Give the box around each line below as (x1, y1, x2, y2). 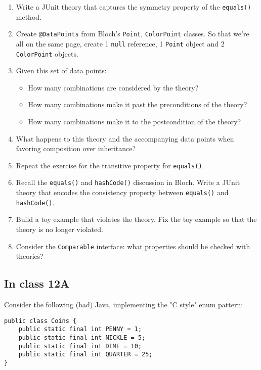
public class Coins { (4, 317, 77, 325)
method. (16, 11, 41, 22)
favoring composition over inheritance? (16, 143, 136, 154)
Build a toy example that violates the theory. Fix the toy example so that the (16, 214, 257, 224)
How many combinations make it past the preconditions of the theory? (28, 99, 247, 110)
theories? (16, 251, 43, 261)
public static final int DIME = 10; (18, 342, 142, 350)
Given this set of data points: (16, 65, 107, 76)
